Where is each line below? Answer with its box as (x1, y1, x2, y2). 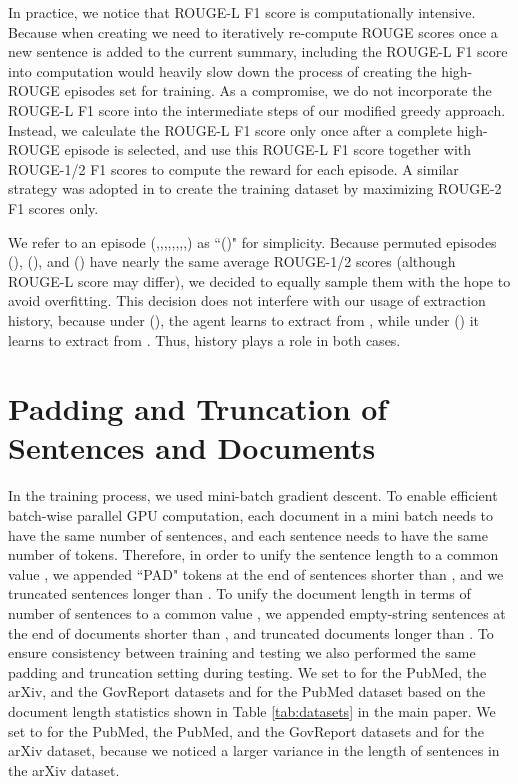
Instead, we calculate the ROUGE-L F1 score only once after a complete (8, 119, 452, 140)
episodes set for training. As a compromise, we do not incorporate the (64, 80, 492, 101)
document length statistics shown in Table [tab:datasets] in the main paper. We (8, 700, 496, 721)
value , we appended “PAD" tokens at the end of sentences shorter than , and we (8, 563, 504, 584)
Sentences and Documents (8, 427, 376, 468)
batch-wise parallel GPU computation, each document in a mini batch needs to (8, 505, 494, 525)
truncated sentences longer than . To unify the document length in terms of (8, 583, 471, 604)
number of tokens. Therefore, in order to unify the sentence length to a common (8, 544, 499, 565)
